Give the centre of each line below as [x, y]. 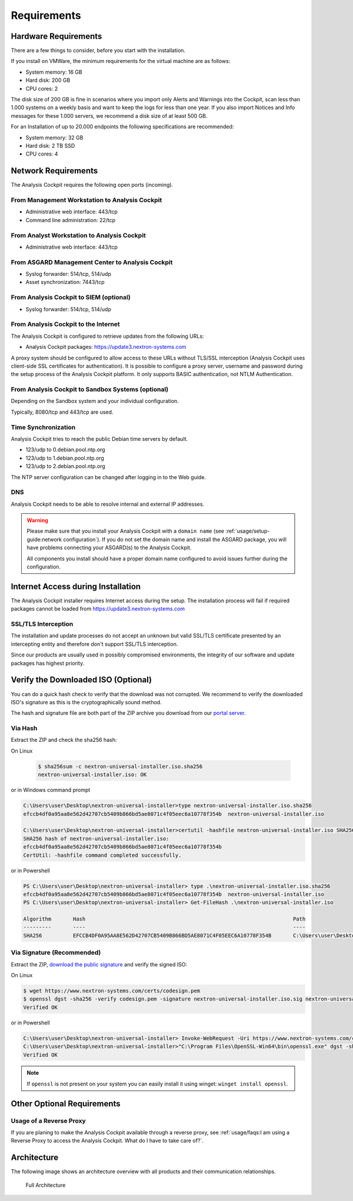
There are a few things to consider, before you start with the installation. [98, 51]
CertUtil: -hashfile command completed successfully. [102, 855]
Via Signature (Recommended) [56, 953]
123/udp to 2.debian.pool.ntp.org [65, 466]
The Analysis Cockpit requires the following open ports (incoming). [92, 185]
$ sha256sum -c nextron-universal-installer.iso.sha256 [120, 766]
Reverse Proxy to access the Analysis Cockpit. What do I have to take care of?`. [107, 1141]
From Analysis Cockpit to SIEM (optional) [71, 298]
